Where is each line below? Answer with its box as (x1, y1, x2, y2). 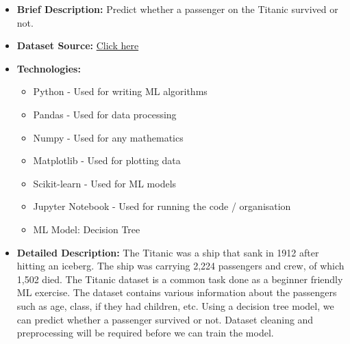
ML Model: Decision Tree (33, 222, 140, 236)
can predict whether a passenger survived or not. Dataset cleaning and (16, 312, 314, 326)
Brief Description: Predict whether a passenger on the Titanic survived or (16, 2, 338, 16)
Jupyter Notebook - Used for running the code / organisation (33, 199, 291, 213)
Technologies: (16, 61, 81, 75)
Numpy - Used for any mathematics (33, 130, 184, 144)
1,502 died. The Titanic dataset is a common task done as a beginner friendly (16, 272, 343, 286)
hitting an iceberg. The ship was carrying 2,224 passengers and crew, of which (16, 259, 345, 273)
